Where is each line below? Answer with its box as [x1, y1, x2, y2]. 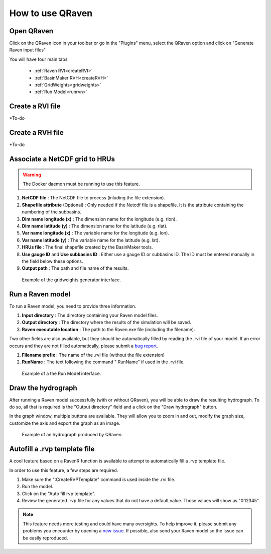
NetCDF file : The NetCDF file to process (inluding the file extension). [22, 195, 166, 201]
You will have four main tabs [9, 56, 68, 62]
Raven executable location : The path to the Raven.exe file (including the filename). [22, 326, 195, 332]
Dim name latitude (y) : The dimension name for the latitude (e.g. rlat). [22, 223, 168, 229]
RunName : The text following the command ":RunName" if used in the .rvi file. [22, 359, 185, 365]
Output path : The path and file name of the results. [22, 265, 129, 271]
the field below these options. [22, 258, 83, 264]
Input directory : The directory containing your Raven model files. [22, 312, 158, 318]
